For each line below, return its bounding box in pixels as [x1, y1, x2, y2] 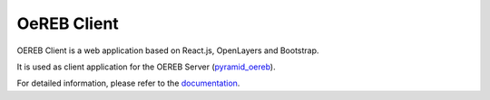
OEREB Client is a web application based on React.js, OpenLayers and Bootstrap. [16, 45, 319, 56]
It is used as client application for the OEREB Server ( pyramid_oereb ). [16, 61, 276, 72]
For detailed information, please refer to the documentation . [16, 77, 240, 89]
